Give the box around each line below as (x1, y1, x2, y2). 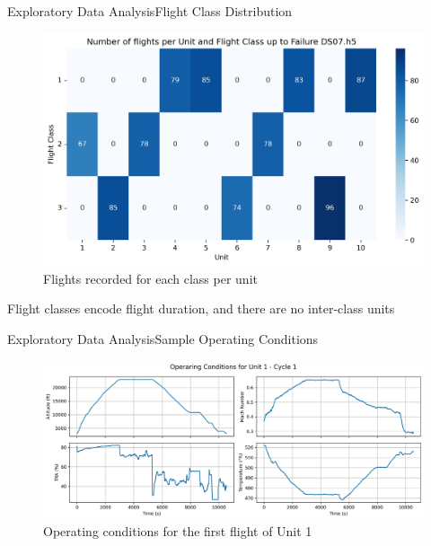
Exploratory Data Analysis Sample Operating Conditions (7, 329, 319, 348)
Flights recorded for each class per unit (43, 269, 258, 287)
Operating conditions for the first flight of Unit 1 (43, 522, 312, 541)
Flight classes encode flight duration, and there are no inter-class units (7, 299, 395, 318)
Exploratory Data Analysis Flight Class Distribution (7, 2, 293, 20)
